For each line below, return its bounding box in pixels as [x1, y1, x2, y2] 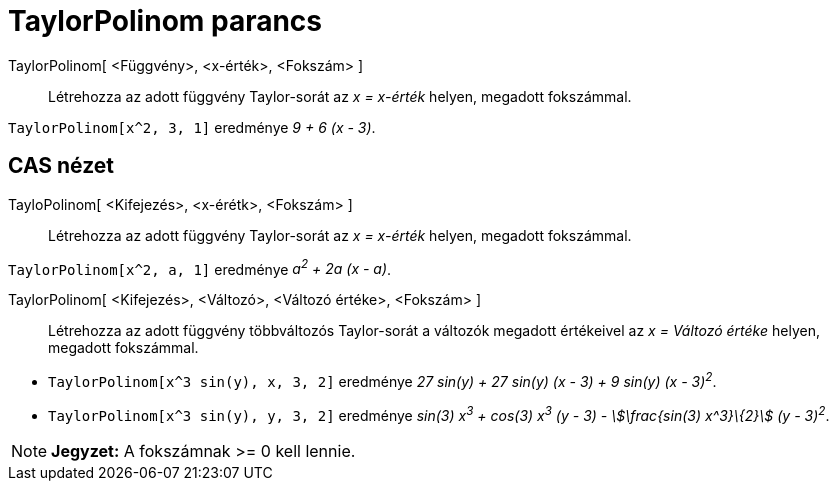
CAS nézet [8, 153, 115, 179]
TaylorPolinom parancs [8, 4, 323, 38]
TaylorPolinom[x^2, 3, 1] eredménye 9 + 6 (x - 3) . [8, 118, 376, 136]
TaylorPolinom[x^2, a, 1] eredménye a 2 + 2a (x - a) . [8, 257, 392, 278]
